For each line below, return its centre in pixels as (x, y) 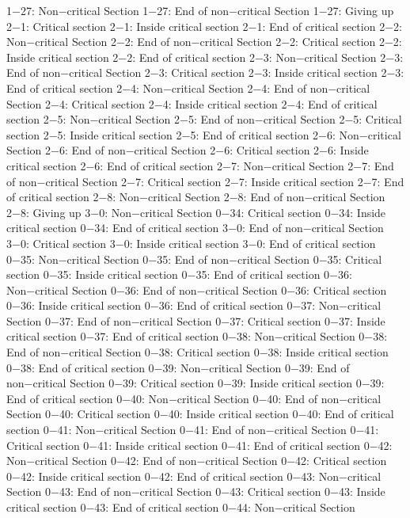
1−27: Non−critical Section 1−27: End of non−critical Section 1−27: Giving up (200, 10)
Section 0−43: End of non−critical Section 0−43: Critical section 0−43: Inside (196, 491)
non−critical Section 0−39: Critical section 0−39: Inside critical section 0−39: (196, 383)
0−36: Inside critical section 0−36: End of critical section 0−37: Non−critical (194, 305)
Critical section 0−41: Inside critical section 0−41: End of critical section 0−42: (199, 445)
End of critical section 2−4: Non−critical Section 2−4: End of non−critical (188, 88)
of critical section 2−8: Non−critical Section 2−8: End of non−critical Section (196, 197)
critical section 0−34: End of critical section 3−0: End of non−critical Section (195, 228)
